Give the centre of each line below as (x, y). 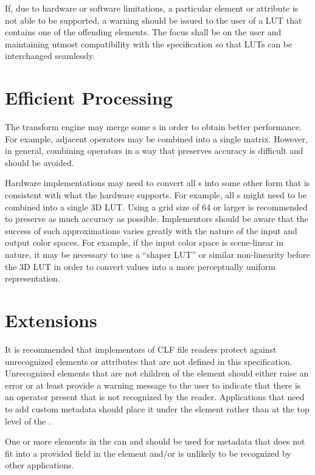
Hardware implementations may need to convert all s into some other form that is (157, 183)
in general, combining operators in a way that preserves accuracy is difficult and (154, 151)
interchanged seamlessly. (50, 56)
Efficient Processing (89, 98)
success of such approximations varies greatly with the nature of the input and (151, 230)
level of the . (28, 421)
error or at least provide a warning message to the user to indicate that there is (153, 385)
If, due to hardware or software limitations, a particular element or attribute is (152, 8)
